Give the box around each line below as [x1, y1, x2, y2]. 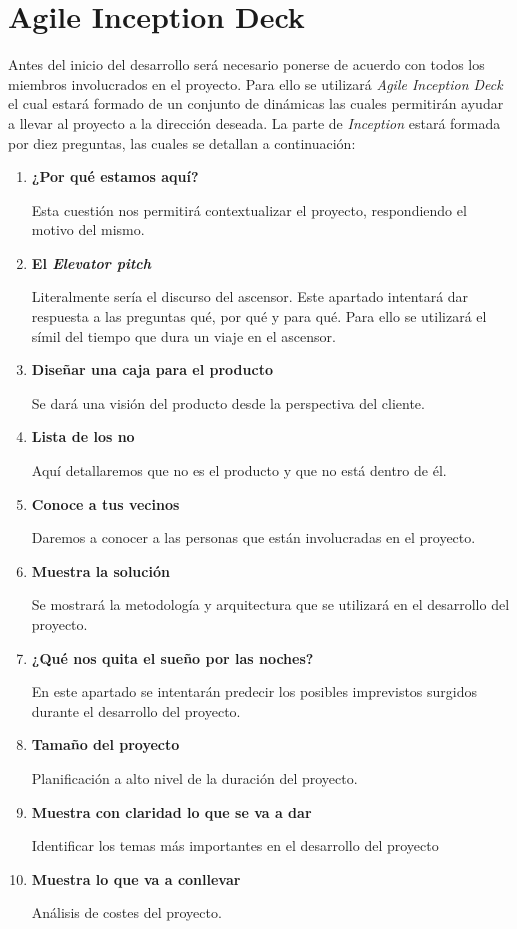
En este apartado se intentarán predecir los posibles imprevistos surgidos [31, 681, 478, 702]
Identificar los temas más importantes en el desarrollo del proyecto [31, 835, 439, 856]
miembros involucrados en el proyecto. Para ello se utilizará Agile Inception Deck [8, 73, 503, 94]
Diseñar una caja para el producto [31, 359, 273, 380]
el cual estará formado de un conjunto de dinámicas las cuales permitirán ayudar [8, 93, 504, 114]
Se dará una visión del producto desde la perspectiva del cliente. [31, 392, 425, 413]
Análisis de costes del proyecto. [31, 902, 222, 923]
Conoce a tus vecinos [31, 493, 180, 514]
